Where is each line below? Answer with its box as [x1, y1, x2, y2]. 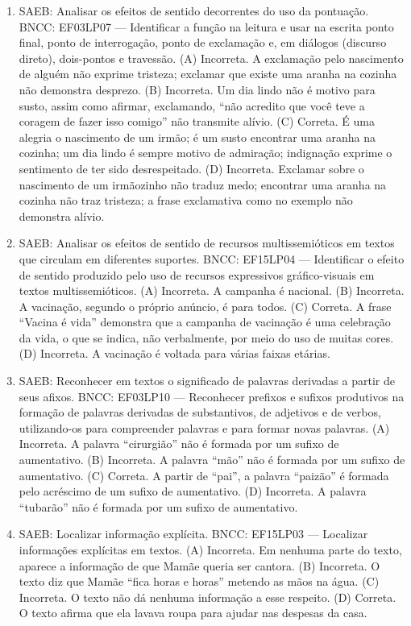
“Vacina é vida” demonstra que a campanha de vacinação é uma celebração [19, 313, 391, 330]
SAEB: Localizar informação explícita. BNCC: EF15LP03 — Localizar [19, 525, 368, 542]
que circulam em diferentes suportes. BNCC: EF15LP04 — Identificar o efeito [19, 250, 405, 267]
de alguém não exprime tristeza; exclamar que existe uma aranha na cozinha [19, 65, 397, 82]
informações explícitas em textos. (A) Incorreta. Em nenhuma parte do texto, [19, 541, 402, 558]
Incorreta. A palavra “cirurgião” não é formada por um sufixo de [19, 435, 339, 452]
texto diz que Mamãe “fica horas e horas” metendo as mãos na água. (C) [19, 573, 380, 590]
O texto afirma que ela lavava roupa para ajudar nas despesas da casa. [19, 604, 367, 621]
